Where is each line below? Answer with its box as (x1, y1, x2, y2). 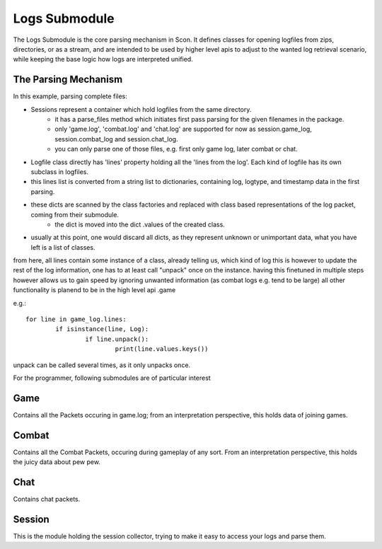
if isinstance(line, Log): (55, 325, 149, 333)
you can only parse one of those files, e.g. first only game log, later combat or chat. (54, 145, 298, 154)
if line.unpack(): (85, 335, 149, 343)
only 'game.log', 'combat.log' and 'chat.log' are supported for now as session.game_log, (54, 125, 313, 134)
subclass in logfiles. (30, 167, 88, 176)
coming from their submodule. (30, 210, 120, 219)
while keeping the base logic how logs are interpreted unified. (13, 55, 194, 64)
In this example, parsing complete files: (13, 92, 127, 100)
